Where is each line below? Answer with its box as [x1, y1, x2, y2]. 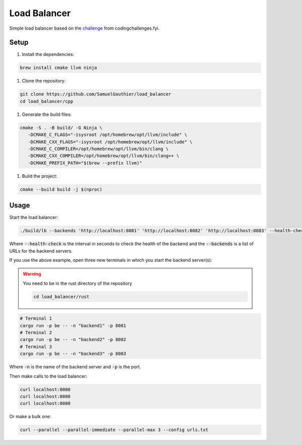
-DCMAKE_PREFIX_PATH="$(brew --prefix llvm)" [28, 160, 142, 166]
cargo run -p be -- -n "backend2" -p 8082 [20, 337, 126, 342]
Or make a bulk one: [9, 413, 51, 420]
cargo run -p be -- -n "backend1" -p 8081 [20, 323, 126, 328]
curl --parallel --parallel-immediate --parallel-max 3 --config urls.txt [20, 427, 209, 433]
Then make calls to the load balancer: [9, 373, 88, 379]
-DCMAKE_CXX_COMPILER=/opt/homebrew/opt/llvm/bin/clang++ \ [28, 153, 180, 159]
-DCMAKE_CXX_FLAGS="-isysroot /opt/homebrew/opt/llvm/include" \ [28, 139, 193, 144]
